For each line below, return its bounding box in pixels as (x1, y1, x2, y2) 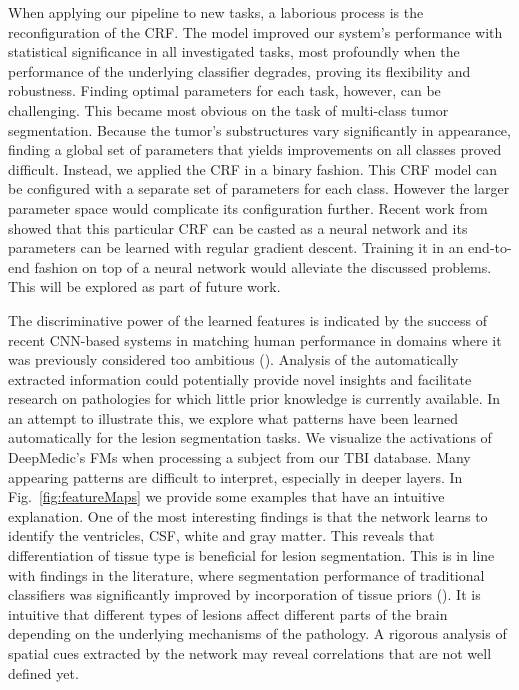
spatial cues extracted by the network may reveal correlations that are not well (8, 643, 492, 663)
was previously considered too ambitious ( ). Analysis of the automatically (8, 349, 459, 370)
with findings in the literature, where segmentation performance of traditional (8, 564, 485, 585)
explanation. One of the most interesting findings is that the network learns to (8, 505, 488, 526)
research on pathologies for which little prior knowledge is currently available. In (8, 388, 501, 409)
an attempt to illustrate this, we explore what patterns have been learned (8, 407, 458, 428)
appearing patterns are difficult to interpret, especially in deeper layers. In (8, 466, 463, 487)
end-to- (468, 237, 512, 258)
